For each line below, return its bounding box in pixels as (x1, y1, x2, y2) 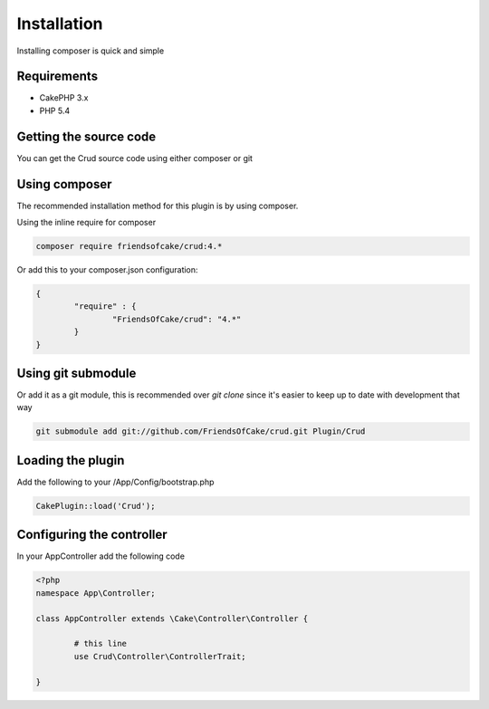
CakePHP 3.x (39, 92, 89, 103)
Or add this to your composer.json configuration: (16, 264, 198, 275)
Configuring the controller (16, 527, 168, 542)
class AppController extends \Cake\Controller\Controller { (35, 613, 309, 624)
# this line (73, 638, 127, 649)
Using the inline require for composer (16, 217, 157, 228)
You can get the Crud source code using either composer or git (16, 152, 254, 163)
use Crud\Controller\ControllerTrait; (73, 651, 246, 661)
